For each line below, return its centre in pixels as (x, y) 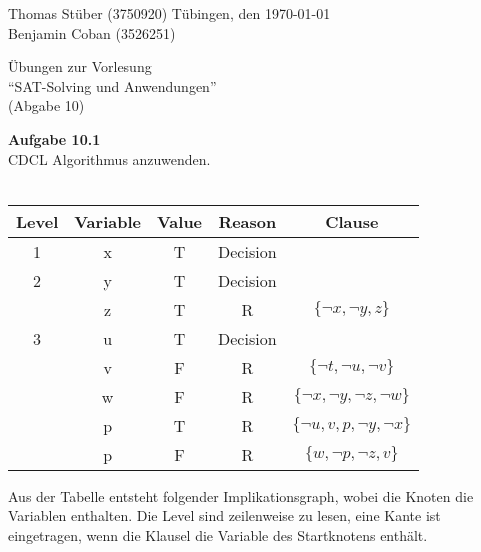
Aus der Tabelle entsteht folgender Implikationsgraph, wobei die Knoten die (241, 495)
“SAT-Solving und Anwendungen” (112, 85)
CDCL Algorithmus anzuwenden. (109, 158)
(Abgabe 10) (46, 105)
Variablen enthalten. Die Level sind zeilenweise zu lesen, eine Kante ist (224, 515)
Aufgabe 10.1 (54, 138)
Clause (352, 221)
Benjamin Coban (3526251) (92, 32)
